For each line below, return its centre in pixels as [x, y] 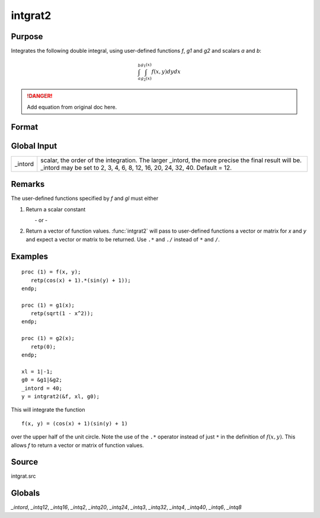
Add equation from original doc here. [72, 107]
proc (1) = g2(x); [48, 339]
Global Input [34, 146]
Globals [25, 493]
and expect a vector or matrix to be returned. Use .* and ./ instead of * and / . [123, 239]
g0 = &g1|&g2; [42, 380]
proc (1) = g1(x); [48, 305]
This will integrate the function [48, 410]
